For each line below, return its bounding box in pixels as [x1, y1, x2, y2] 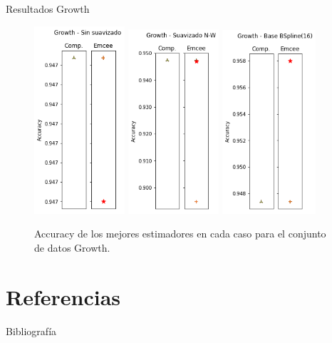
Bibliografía [6, 323, 57, 338]
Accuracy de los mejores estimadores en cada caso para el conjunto [34, 226, 326, 241]
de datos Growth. [34, 240, 110, 255]
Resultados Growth [6, 1, 90, 16]
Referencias [6, 282, 121, 311]
